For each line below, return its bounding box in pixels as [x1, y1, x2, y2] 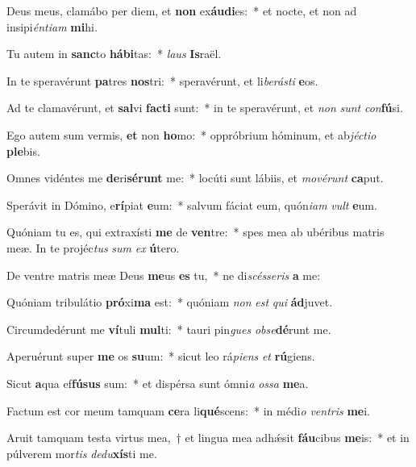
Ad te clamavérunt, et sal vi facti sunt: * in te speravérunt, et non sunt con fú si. [6, 99, 403, 116]
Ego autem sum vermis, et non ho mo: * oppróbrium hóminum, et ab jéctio [6, 126, 376, 143]
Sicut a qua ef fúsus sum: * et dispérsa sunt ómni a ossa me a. [6, 374, 309, 391]
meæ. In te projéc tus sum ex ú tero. [6, 239, 180, 256]
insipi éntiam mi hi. [6, 18, 98, 35]
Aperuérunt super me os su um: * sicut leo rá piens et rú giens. [6, 348, 315, 365]
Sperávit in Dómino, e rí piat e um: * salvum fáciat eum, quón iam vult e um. [6, 196, 377, 213]
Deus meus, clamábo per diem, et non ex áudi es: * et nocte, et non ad [6, 2, 357, 19]
